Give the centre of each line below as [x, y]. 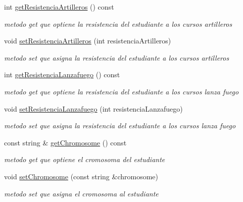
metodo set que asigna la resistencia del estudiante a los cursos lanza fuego [120, 125]
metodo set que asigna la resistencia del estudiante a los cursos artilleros [117, 57]
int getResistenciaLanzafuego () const [62, 74]
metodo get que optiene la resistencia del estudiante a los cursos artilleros [118, 23]
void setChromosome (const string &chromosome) [81, 176]
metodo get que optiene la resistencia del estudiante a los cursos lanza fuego [121, 91]
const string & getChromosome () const [65, 142]
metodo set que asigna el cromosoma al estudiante [81, 193]
